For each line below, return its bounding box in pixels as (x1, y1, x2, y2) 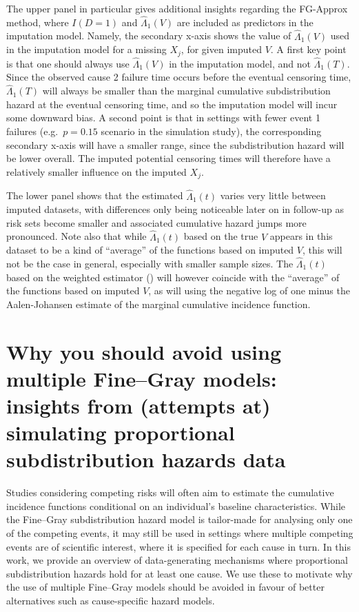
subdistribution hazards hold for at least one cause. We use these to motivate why (6, 566, 353, 580)
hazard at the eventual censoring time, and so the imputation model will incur (6, 96, 338, 111)
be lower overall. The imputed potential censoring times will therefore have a (6, 151, 331, 165)
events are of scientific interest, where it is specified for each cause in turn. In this (6, 539, 351, 553)
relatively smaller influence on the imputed (6, 164, 187, 178)
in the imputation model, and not (169, 56, 311, 70)
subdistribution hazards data (6, 445, 286, 473)
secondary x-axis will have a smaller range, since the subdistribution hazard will (6, 137, 345, 152)
